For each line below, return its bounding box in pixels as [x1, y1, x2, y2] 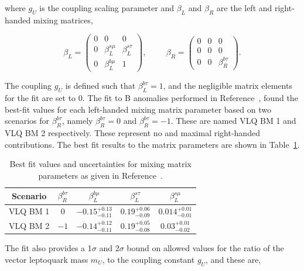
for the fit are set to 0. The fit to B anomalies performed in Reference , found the [5, 91, 298, 103]
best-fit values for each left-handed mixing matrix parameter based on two [5, 103, 271, 115]
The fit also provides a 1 [5, 242, 92, 254]
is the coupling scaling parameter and [39, 2, 175, 13]
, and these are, [206, 253, 261, 265]
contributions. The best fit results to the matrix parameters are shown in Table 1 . [5, 138, 300, 150]
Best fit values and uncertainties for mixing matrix [9, 158, 192, 170]
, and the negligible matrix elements [163, 79, 292, 92]
